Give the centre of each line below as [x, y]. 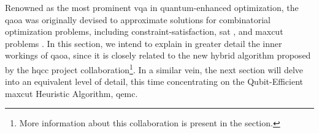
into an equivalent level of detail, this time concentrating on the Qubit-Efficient [154, 81]
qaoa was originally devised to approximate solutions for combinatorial [138, 19]
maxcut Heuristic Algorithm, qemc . [71, 93]
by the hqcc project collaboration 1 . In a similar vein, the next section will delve [154, 68]
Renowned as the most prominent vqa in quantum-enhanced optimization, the [152, 7]
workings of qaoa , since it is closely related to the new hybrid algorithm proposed [158, 55]
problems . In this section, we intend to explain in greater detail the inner [144, 43]
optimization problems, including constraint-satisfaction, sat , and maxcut [144, 31]
